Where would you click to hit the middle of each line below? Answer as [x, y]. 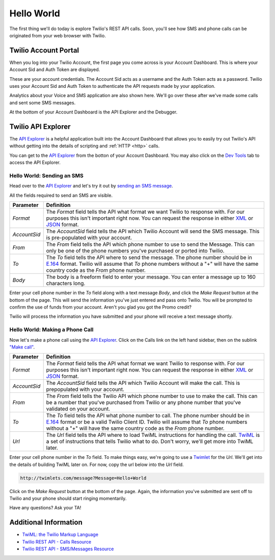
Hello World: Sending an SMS [46, 176]
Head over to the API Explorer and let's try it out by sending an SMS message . [91, 186]
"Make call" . [22, 347]
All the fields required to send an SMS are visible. [61, 195]
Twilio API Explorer [40, 127]
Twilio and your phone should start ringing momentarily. [68, 499]
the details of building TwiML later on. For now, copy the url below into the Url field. [97, 464]
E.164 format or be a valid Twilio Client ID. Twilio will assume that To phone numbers [147, 422]
